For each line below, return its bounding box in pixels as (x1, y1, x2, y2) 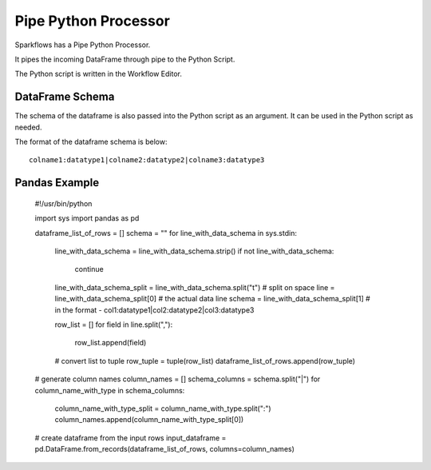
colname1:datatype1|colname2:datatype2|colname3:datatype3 (29, 156, 265, 165)
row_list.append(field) (74, 338, 147, 348)
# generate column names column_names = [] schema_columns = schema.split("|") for (34, 374, 321, 384)
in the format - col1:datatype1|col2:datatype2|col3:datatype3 (54, 305, 255, 315)
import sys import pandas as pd (34, 213, 140, 223)
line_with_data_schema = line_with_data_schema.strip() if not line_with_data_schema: (54, 246, 334, 256)
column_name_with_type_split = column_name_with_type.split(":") (54, 404, 271, 413)
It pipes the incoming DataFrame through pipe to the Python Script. (14, 54, 235, 64)
